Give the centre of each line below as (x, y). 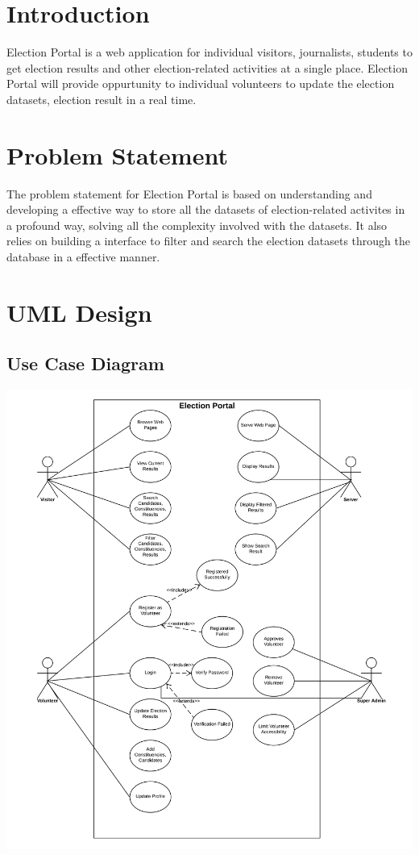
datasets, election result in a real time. (102, 99)
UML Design (79, 312)
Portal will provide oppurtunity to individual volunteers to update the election (201, 83)
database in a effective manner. (83, 256)
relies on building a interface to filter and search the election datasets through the (209, 241)
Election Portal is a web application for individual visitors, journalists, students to (209, 52)
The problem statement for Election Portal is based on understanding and (189, 193)
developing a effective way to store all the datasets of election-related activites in (206, 209)
